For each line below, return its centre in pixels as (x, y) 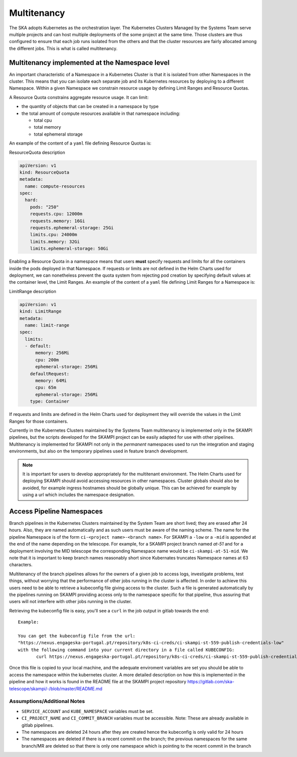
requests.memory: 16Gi (57, 221)
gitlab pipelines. (38, 725)
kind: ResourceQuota (44, 172)
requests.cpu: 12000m (56, 214)
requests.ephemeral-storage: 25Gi (72, 228)
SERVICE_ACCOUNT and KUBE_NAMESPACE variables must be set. (88, 711)
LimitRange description (33, 291)
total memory (48, 127)
